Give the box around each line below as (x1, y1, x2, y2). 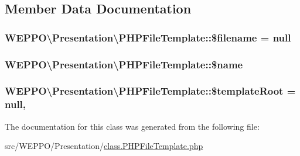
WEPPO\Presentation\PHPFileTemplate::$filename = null (5, 30, 291, 44)
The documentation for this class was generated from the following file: (5, 120, 260, 132)
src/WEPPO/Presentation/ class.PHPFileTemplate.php (5, 140, 203, 152)
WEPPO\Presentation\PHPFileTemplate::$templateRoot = (5, 84, 296, 98)
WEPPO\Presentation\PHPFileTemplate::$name (5, 57, 243, 71)
